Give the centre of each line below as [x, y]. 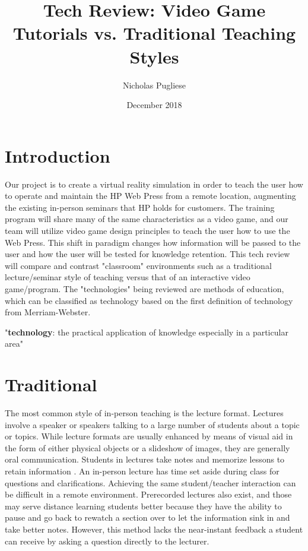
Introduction [58, 155]
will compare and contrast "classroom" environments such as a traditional [138, 265]
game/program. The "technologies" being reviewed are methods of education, [145, 288]
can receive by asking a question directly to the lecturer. [107, 541]
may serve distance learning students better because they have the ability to [143, 506]
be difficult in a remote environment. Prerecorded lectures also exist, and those [148, 494]
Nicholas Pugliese [154, 85]
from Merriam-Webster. [48, 312]
